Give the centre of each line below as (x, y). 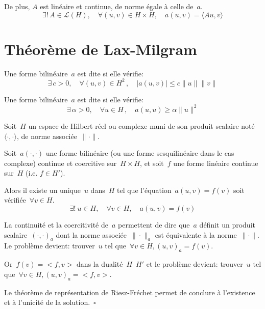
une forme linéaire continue (216, 163)
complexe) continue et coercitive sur (61, 163)
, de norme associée (47, 136)
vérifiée (15, 200)
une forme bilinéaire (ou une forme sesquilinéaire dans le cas (140, 153)
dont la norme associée (91, 234)
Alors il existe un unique (42, 190)
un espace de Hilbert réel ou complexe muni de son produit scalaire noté (141, 125)
